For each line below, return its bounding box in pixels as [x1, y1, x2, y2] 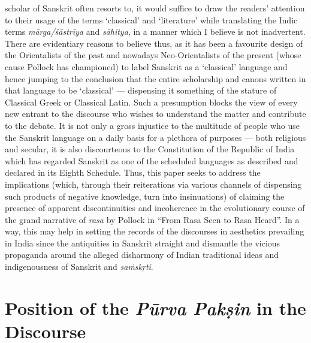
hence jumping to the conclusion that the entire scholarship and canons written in [5, 72, 306, 85]
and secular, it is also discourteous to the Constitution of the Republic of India [5, 143, 295, 155]
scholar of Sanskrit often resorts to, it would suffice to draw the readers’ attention [5, 2, 305, 14]
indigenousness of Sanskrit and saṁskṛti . [5, 260, 153, 273]
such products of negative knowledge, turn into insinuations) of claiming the [5, 189, 285, 202]
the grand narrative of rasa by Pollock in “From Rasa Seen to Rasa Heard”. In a [5, 213, 300, 225]
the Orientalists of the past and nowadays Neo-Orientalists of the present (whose [5, 49, 301, 61]
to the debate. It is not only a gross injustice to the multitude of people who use [5, 119, 300, 131]
